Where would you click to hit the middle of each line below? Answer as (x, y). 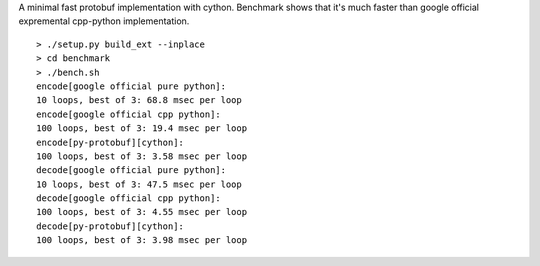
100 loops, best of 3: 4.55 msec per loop (142, 212)
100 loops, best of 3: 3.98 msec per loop (142, 240)
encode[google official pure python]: (131, 86)
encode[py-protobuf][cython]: (110, 142)
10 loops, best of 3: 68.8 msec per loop (139, 100)
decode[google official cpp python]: (129, 198)
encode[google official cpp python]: (129, 114)
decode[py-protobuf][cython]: (110, 226)
